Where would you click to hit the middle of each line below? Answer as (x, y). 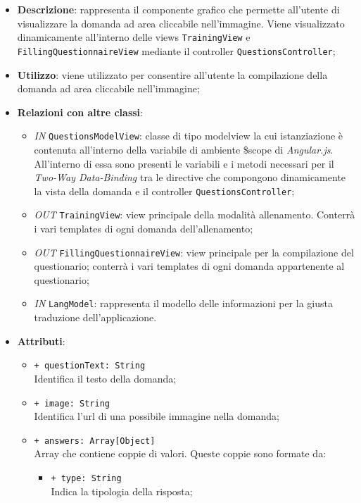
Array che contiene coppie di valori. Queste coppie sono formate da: (180, 453)
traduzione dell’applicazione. (95, 317)
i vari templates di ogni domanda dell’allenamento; (144, 229)
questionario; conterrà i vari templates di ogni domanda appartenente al (189, 266)
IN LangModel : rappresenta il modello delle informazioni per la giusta (183, 303)
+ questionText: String (90, 366)
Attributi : (41, 341)
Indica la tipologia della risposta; (122, 491)
